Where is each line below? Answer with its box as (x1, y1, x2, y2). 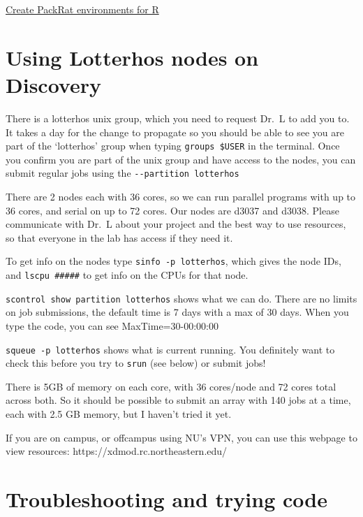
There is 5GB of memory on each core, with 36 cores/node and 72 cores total (6, 379, 336, 393)
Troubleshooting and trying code (6, 485, 327, 513)
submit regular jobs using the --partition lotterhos (6, 166, 239, 180)
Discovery (6, 70, 101, 99)
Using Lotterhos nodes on (6, 43, 259, 71)
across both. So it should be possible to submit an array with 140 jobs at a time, (6, 393, 351, 407)
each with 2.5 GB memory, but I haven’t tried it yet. (6, 407, 232, 421)
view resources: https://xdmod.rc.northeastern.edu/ (6, 444, 228, 458)
